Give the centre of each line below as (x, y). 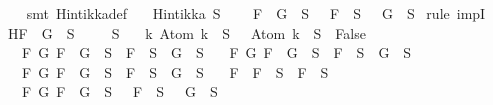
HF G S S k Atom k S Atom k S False (186, 32)
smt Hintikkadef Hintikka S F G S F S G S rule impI (256, 13)
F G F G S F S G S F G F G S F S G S (216, 52)
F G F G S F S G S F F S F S (175, 71)
